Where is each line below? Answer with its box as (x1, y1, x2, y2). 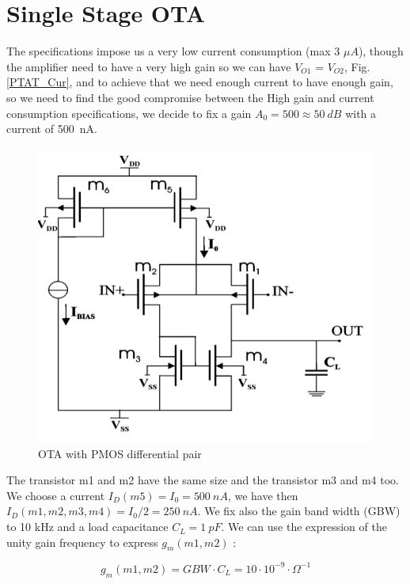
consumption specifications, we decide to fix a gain (6, 104, 252, 121)
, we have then (227, 487, 298, 503)
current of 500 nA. (6, 120, 97, 137)
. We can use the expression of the (221, 518, 387, 535)
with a (345, 104, 377, 121)
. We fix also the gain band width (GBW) (197, 502, 401, 519)
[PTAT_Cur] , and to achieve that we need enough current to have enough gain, (6, 74, 393, 90)
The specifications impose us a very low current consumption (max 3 (6, 43, 340, 59)
